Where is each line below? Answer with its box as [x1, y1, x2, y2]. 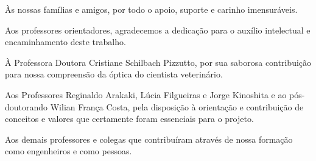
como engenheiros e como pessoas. [5, 145, 132, 157]
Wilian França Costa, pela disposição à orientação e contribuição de [50, 100, 304, 113]
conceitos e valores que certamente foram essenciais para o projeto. [5, 112, 254, 125]
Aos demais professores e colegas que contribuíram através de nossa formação [5, 132, 293, 145]
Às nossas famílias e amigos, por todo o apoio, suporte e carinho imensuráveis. [5, 3, 298, 15]
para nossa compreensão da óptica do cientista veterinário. [5, 68, 223, 80]
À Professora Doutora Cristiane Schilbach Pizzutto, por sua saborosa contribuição [5, 55, 312, 68]
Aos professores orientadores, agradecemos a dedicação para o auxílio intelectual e [5, 23, 311, 36]
